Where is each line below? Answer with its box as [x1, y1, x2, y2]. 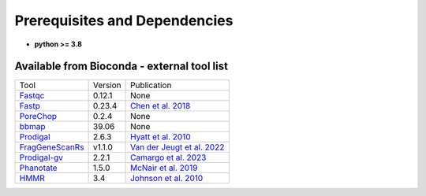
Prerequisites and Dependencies [14, 12, 234, 29]
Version [92, 80, 121, 91]
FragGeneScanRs [19, 142, 84, 153]
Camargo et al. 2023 [130, 152, 207, 163]
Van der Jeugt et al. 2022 [130, 142, 225, 153]
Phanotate [19, 162, 58, 173]
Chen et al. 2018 [130, 101, 191, 112]
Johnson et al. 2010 [130, 173, 204, 184]
